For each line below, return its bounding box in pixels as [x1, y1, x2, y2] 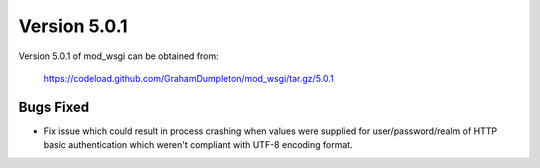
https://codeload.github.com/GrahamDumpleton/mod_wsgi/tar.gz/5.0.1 [43, 72, 334, 84]
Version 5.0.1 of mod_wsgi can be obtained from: [18, 50, 219, 62]
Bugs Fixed [18, 98, 90, 115]
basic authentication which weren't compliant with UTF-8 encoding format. [43, 139, 354, 151]
